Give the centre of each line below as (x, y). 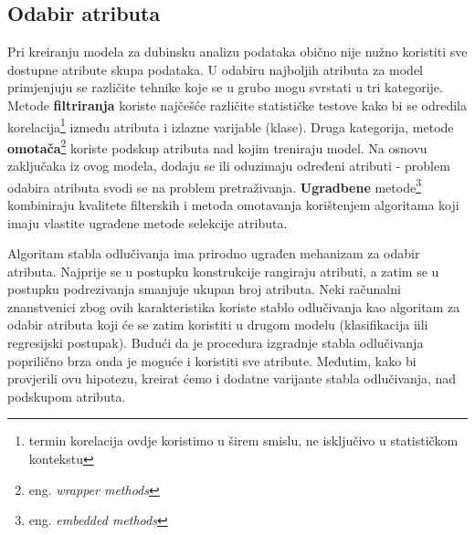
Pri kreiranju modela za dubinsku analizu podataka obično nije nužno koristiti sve (237, 52)
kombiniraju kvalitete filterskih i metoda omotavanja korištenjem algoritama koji (233, 204)
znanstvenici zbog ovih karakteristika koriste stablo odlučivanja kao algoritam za (234, 306)
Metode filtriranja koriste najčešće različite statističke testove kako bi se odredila (237, 105)
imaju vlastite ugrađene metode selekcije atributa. (148, 222)
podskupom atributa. (67, 396)
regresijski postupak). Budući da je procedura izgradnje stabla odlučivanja (216, 343)
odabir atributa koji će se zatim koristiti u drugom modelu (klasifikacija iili (218, 325)
